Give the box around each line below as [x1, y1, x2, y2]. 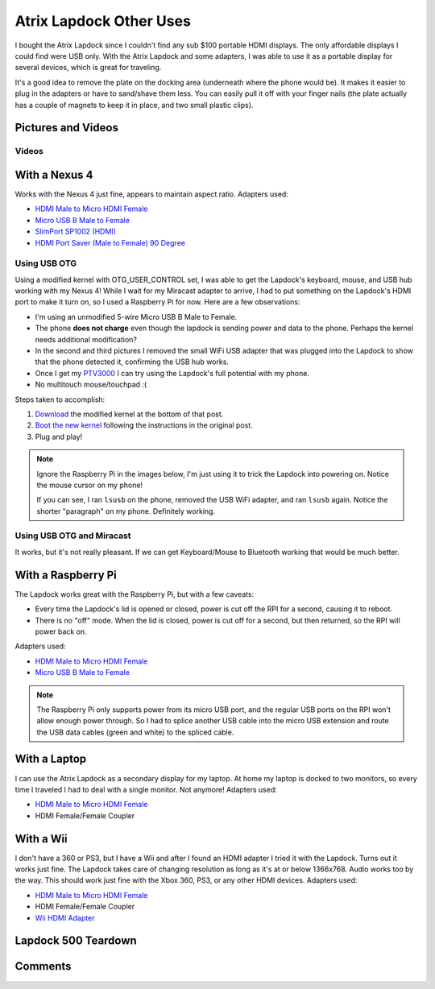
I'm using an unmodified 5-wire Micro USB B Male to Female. [35, 312, 238, 321]
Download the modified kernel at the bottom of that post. [35, 409, 224, 419]
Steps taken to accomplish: [14, 395, 106, 404]
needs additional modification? [35, 334, 137, 344]
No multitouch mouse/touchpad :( [35, 379, 147, 390]
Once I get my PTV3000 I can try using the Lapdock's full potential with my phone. [35, 368, 310, 378]
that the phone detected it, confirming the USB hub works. [35, 357, 230, 366]
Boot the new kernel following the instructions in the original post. [35, 420, 253, 430]
